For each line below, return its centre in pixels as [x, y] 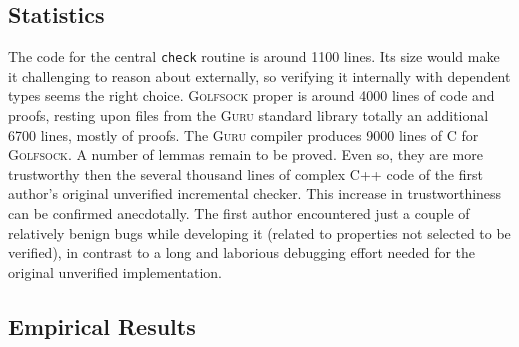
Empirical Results [102, 325]
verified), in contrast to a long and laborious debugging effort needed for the [242, 252]
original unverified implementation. [115, 271]
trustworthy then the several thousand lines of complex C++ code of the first [245, 173]
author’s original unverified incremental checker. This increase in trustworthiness [255, 193]
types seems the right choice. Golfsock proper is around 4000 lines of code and [251, 95]
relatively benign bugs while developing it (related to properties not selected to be [259, 232]
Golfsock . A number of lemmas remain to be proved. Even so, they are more [245, 154]
